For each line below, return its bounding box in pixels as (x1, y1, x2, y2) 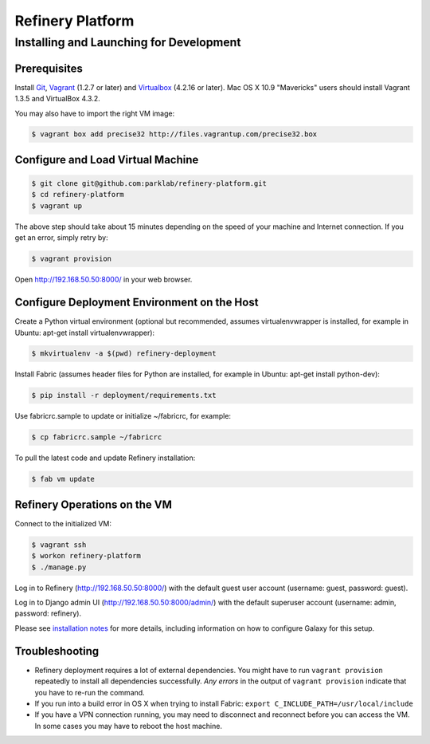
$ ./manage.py (31, 562, 87, 572)
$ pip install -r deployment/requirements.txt (31, 391, 217, 400)
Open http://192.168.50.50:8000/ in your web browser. (14, 275, 193, 285)
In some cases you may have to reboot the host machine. (34, 721, 223, 730)
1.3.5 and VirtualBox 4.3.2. (14, 94, 101, 104)
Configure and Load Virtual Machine (14, 152, 199, 167)
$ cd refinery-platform (31, 190, 125, 199)
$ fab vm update (31, 474, 96, 484)
